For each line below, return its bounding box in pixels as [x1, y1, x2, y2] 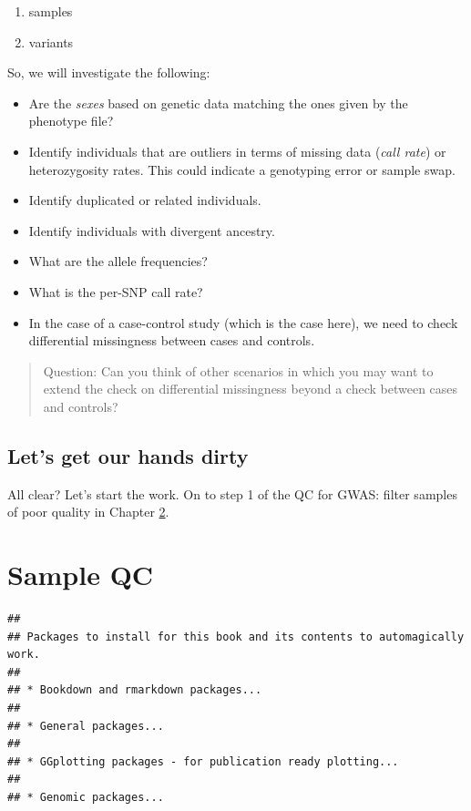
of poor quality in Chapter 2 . [7, 502, 169, 521]
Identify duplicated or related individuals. [28, 190, 261, 210]
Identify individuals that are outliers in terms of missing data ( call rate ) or [28, 141, 446, 160]
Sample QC [7, 556, 154, 593]
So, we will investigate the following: [7, 63, 210, 82]
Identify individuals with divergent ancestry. [28, 221, 275, 240]
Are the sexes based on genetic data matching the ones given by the [28, 93, 408, 112]
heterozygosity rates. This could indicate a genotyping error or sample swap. [28, 159, 456, 179]
